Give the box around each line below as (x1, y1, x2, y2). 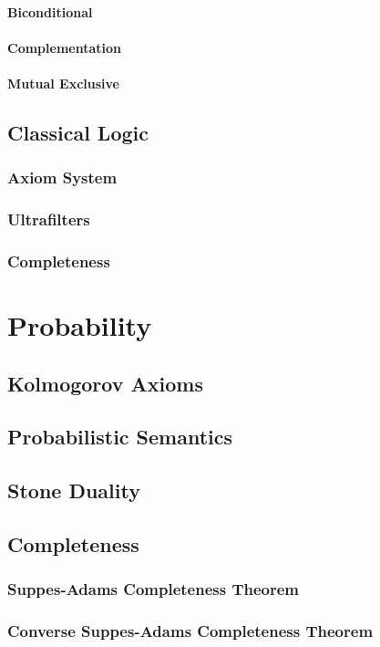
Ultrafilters (7, 208, 90, 231)
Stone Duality (7, 476, 140, 505)
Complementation (7, 37, 121, 57)
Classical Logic (7, 118, 149, 146)
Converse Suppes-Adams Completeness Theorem (7, 620, 374, 642)
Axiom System (7, 166, 118, 189)
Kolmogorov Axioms (7, 369, 203, 397)
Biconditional (7, 2, 93, 21)
